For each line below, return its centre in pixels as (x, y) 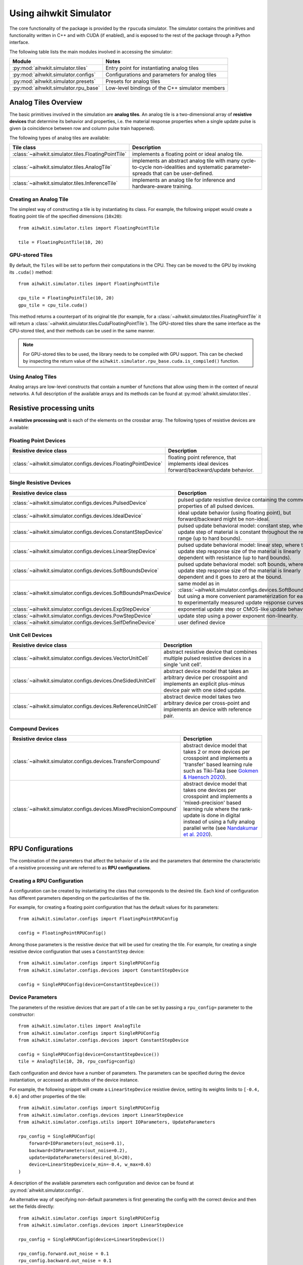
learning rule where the (211, 809)
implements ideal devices (198, 463)
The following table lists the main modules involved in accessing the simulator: (91, 52)
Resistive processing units (52, 408)
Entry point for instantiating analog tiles (152, 68)
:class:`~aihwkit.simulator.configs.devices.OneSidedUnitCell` (85, 681)
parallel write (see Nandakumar (221, 828)
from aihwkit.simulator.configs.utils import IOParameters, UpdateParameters (117, 1122)
